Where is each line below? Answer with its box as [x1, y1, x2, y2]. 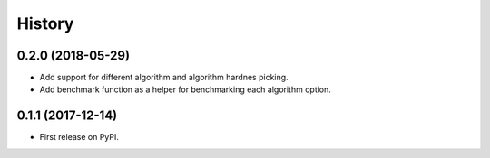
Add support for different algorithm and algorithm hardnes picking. [39, 72, 289, 83]
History [16, 14, 74, 33]
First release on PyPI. [39, 132, 120, 143]
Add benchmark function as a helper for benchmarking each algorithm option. [39, 84, 331, 95]
